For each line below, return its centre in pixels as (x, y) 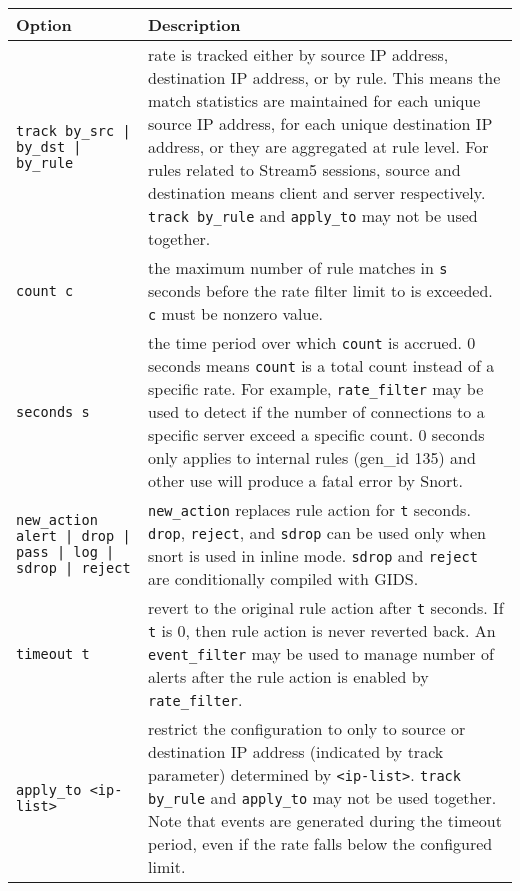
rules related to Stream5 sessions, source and (304, 169)
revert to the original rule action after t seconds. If (325, 607)
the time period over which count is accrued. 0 (311, 342)
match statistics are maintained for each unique (314, 100)
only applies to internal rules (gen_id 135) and (311, 457)
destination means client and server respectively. (316, 192)
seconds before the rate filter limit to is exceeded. (320, 290)
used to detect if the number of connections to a (316, 411)
